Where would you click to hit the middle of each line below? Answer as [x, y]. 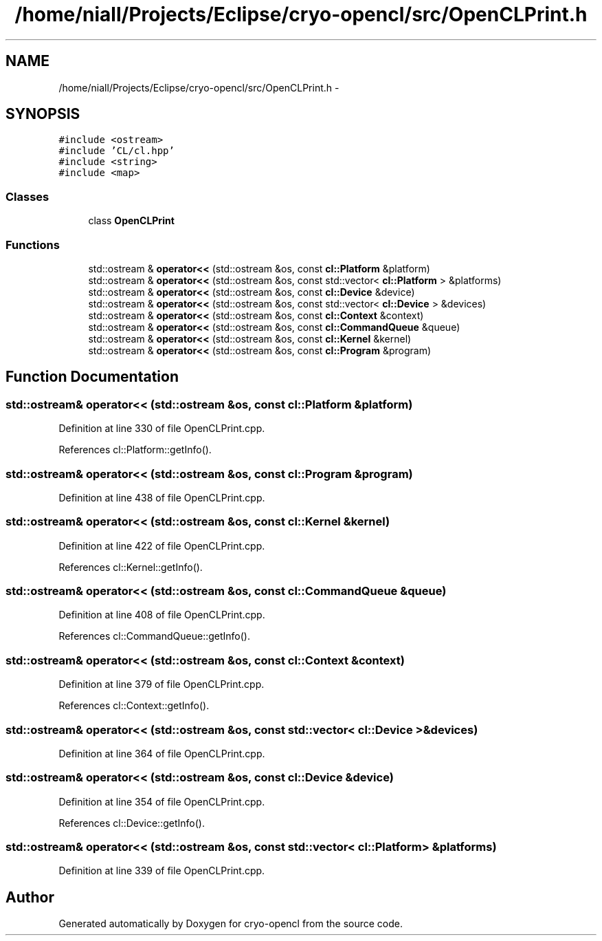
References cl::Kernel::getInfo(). [131, 567]
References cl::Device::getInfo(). [132, 823]
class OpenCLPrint [131, 221]
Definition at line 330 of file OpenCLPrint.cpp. [162, 429]
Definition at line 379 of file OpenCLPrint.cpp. [161, 684]
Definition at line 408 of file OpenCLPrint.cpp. [162, 615]
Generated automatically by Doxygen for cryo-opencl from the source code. [231, 924]
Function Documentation [92, 377]
